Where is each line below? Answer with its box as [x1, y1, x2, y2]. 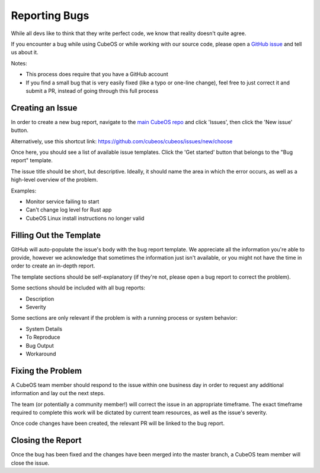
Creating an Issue [11, 103, 78, 113]
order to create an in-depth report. [11, 262, 95, 270]
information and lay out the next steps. [11, 390, 105, 397]
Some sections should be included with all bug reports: [11, 284, 145, 291]
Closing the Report [11, 436, 82, 446]
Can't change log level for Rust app [25, 206, 112, 213]
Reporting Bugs [11, 9, 89, 22]
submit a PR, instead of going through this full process [25, 87, 159, 94]
